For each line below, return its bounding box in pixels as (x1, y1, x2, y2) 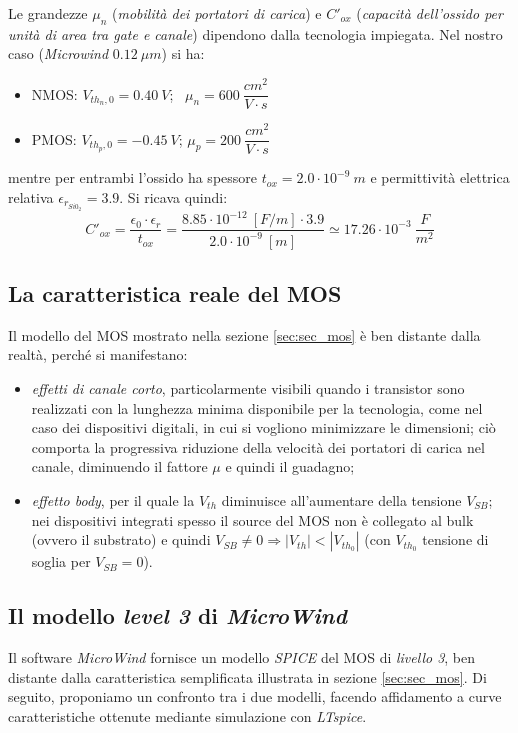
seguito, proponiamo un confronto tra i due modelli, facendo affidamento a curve (8, 686, 502, 707)
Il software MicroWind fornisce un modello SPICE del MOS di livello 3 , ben (8, 646, 476, 667)
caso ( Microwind (8, 43, 109, 64)
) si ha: (161, 43, 205, 64)
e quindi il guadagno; (225, 456, 355, 477)
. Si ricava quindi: (119, 186, 228, 207)
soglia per (31, 551, 91, 572)
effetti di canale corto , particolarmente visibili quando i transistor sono (31, 377, 465, 398)
